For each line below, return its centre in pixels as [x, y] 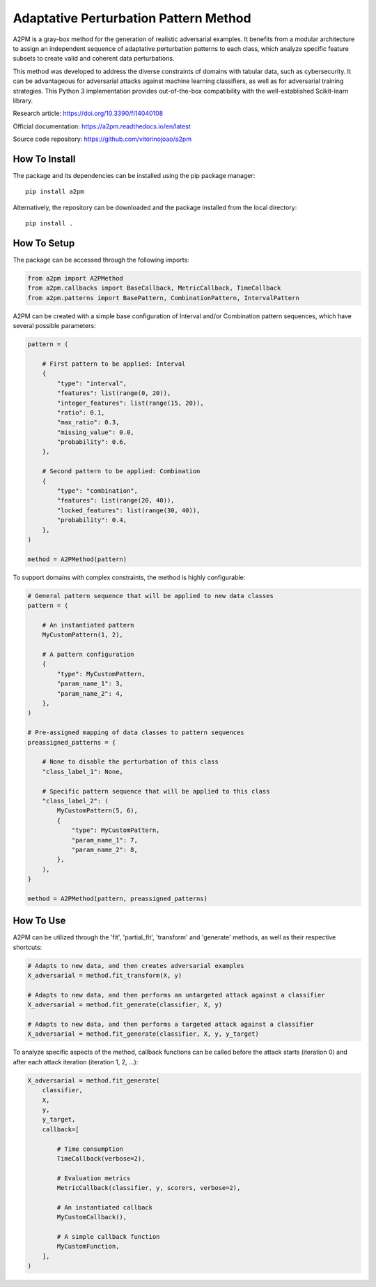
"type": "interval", [92, 383]
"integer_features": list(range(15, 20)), [131, 403]
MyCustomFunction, [88, 1247]
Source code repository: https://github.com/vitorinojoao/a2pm [102, 139]
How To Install [44, 159]
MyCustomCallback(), [92, 1217]
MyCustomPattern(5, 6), [97, 811]
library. [23, 101]
